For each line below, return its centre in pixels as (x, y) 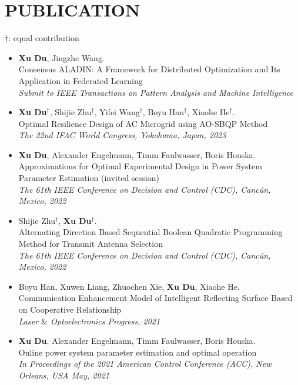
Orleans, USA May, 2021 (64, 375)
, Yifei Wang (117, 112)
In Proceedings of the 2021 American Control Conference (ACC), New (145, 364)
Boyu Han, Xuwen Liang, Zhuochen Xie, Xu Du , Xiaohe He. (129, 286)
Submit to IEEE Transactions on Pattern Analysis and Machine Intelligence (156, 92)
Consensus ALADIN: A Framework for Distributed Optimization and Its (149, 69)
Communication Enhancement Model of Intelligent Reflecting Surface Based (155, 298)
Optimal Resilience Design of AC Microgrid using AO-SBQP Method (143, 123)
